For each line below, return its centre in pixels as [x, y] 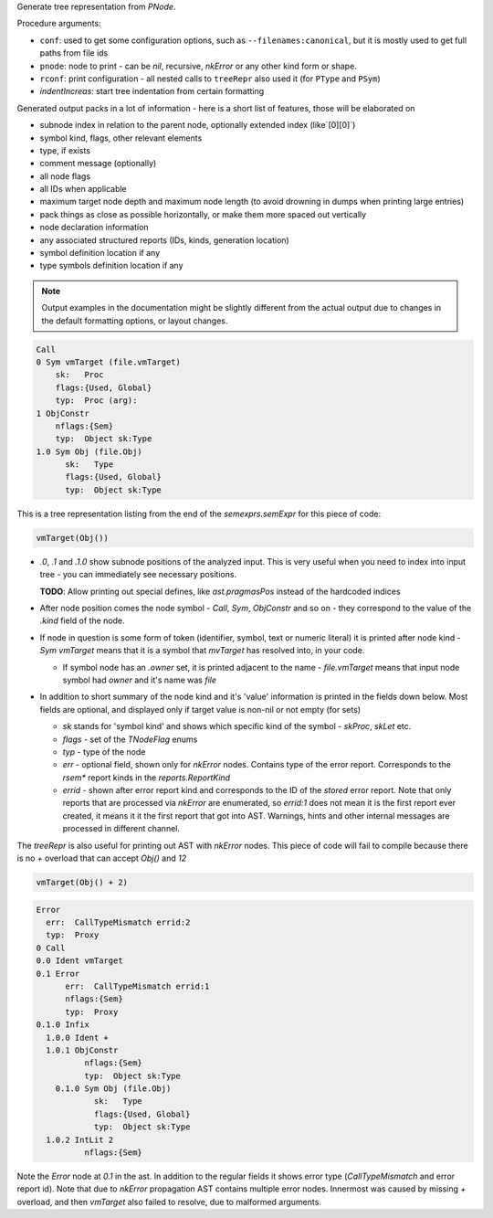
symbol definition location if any [100, 253]
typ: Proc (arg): [96, 401]
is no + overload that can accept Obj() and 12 [102, 858]
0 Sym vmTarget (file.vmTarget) [109, 362]
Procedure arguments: [59, 24]
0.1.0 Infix [63, 1025]
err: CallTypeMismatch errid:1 [137, 986]
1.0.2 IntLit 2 [80, 1139]
